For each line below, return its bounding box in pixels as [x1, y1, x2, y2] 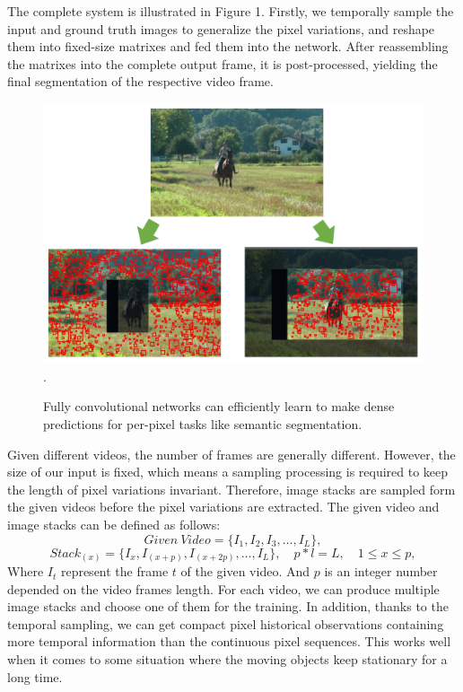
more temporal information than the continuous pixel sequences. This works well [7, 632, 451, 651]
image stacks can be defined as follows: [7, 514, 221, 533]
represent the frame [60, 562, 169, 581]
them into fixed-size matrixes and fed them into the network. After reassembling [7, 37, 449, 56]
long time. [7, 667, 63, 686]
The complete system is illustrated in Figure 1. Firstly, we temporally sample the [7, 2, 454, 20]
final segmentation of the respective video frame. [7, 72, 274, 91]
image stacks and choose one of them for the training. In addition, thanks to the [7, 597, 449, 616]
